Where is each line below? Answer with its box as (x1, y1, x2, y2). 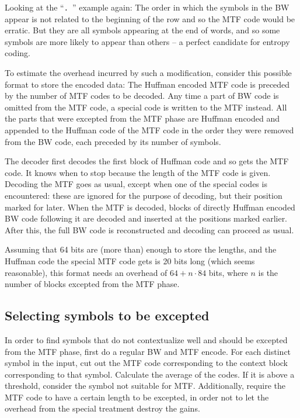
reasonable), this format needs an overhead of (5, 266, 168, 278)
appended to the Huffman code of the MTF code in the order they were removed (5, 124, 294, 136)
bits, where (208, 266, 248, 278)
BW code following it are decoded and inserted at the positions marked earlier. (5, 212, 288, 224)
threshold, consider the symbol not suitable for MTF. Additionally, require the (5, 379, 286, 392)
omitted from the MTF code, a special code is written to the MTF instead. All (5, 101, 287, 113)
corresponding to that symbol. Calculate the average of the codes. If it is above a (5, 368, 295, 380)
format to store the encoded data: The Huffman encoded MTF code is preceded (5, 78, 290, 90)
